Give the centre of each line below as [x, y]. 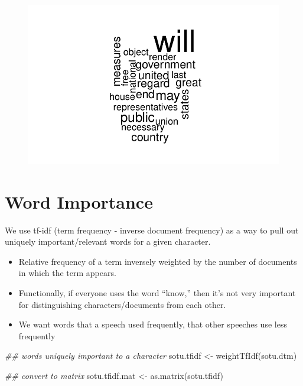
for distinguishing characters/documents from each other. [122, 304]
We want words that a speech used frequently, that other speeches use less [153, 324]
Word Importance [79, 201]
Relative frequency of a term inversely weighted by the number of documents [158, 261]
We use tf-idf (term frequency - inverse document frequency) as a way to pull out [152, 230]
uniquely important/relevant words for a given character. [108, 241]
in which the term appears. [67, 273]
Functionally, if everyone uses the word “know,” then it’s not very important [157, 292]
